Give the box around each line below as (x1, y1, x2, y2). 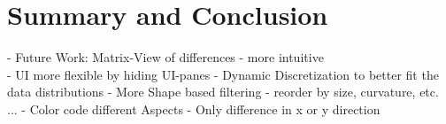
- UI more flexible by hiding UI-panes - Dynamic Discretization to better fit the (7, 65, 439, 83)
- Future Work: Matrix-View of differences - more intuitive (7, 48, 324, 66)
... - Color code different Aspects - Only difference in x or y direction (7, 99, 381, 118)
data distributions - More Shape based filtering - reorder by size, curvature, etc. (7, 82, 439, 101)
